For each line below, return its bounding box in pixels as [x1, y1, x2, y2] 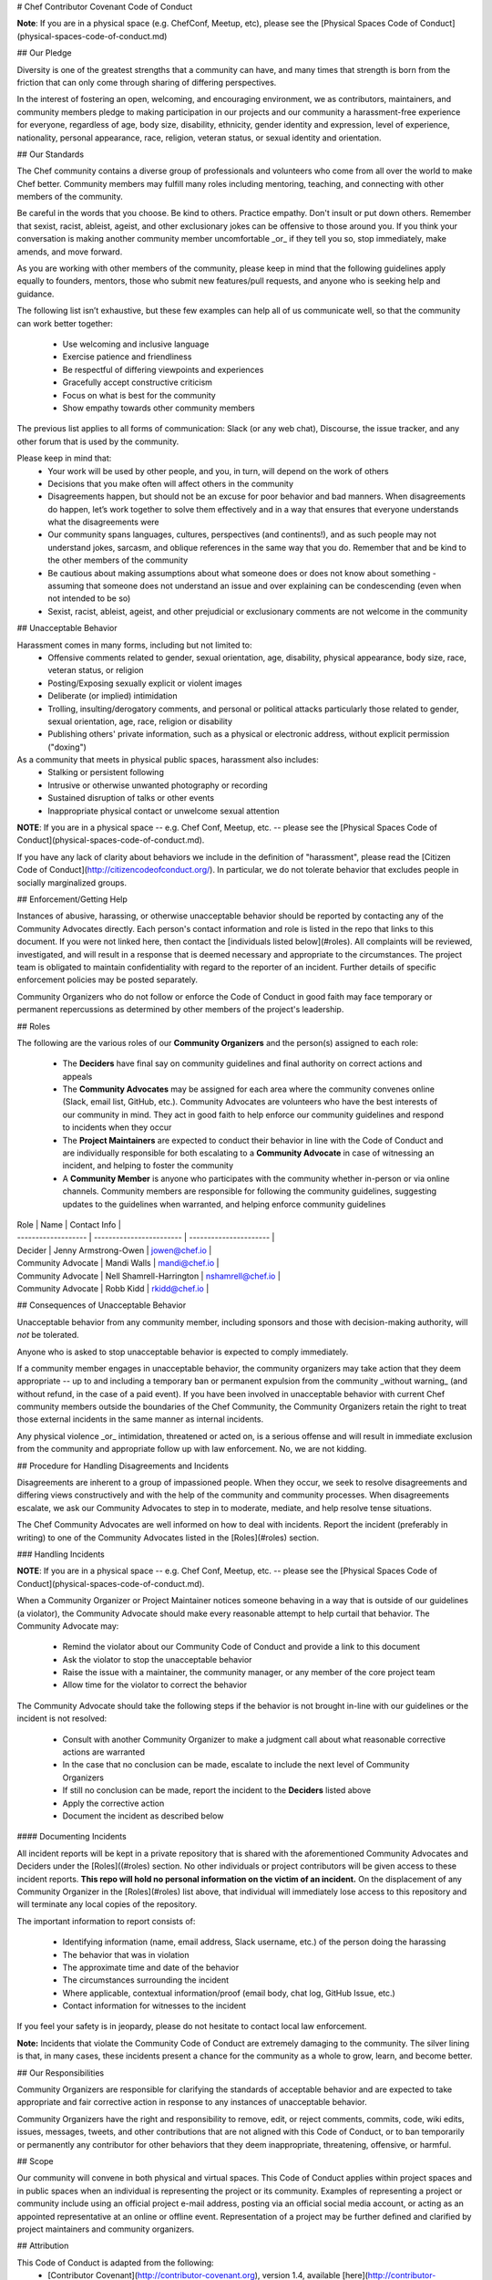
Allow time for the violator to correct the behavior [62, 1679, 248, 1691]
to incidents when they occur [62, 1122, 172, 1133]
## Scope [16, 2155, 54, 2166]
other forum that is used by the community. [16, 436, 179, 447]
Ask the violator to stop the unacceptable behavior [62, 1653, 252, 1664]
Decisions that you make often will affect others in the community [47, 478, 294, 489]
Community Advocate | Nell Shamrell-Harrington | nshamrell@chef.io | [16, 1270, 282, 1281]
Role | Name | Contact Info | [16, 1218, 122, 1230]
